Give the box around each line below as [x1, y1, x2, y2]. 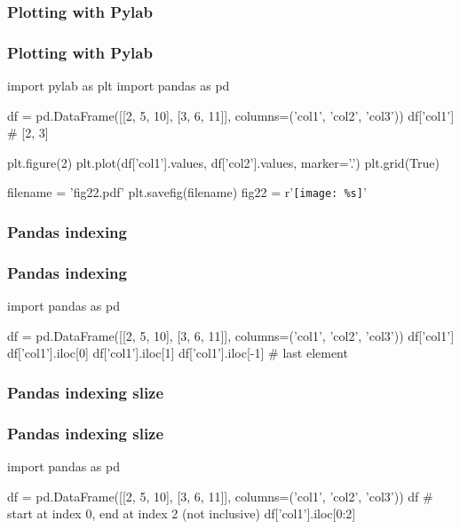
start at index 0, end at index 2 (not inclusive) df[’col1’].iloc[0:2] [7, 504, 356, 523]
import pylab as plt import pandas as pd [7, 76, 230, 95]
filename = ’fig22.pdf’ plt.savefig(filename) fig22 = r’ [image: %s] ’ [7, 183, 367, 201]
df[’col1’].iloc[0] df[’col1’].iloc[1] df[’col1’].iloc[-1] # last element [7, 343, 348, 362]
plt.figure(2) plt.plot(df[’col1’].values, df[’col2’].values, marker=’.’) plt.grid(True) [7, 153, 440, 171]
